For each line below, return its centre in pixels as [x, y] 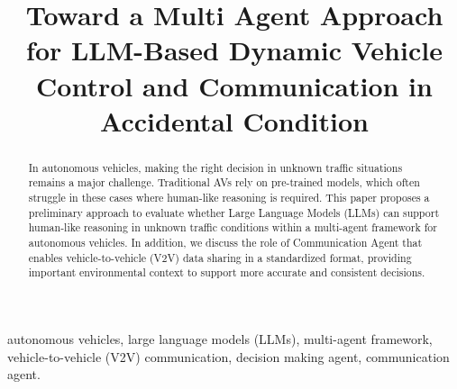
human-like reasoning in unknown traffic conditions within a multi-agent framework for [233, 227]
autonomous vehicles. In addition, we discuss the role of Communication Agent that [225, 243]
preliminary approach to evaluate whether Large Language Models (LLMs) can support [234, 212]
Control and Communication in [234, 85]
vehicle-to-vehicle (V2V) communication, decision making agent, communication [228, 356]
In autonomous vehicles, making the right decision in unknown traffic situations [215, 167]
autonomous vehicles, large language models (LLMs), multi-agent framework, [220, 338]
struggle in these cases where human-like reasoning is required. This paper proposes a [229, 198]
